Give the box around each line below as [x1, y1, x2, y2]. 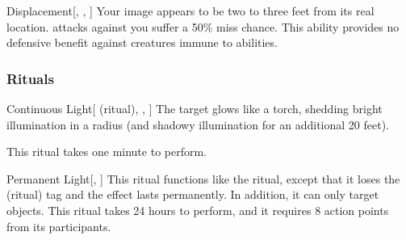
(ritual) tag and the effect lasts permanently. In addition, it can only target [6, 186, 379, 203]
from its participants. [6, 217, 111, 234]
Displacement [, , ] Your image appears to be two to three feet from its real [6, 2, 375, 19]
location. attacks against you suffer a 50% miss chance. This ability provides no [6, 18, 400, 35]
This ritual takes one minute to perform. [6, 143, 207, 160]
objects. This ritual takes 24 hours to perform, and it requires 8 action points [6, 201, 389, 218]
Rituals [6, 68, 54, 88]
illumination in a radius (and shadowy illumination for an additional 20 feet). [6, 116, 389, 133]
